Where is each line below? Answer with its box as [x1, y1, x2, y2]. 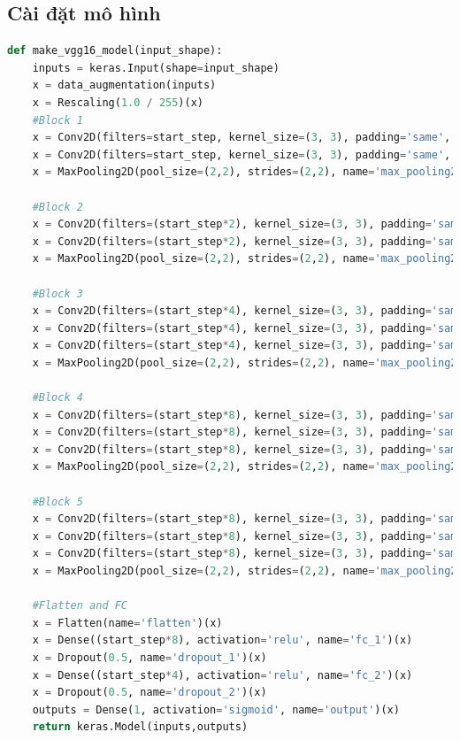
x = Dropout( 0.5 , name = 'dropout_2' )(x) [32, 686, 267, 699]
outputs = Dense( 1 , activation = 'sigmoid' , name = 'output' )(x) [32, 703, 400, 716]
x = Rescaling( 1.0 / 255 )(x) [32, 96, 203, 109]
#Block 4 [32, 391, 83, 405]
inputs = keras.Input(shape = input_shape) [32, 61, 280, 74]
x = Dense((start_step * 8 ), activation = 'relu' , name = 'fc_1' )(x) [32, 634, 413, 647]
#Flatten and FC [32, 599, 128, 613]
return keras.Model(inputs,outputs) [32, 721, 249, 734]
